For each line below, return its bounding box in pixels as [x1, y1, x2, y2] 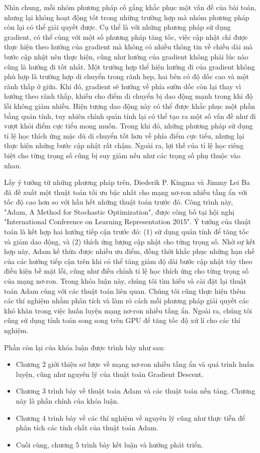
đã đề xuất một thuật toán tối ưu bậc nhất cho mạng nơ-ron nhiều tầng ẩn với [4, 186, 247, 197]
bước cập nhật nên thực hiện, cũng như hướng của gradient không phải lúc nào [4, 51, 248, 61]
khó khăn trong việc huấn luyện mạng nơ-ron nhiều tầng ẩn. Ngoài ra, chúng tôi [4, 305, 252, 315]
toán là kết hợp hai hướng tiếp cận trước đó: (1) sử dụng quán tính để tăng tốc [4, 226, 249, 237]
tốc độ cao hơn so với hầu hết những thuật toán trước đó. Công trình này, [4, 197, 233, 207]
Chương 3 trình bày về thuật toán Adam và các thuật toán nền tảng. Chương [16, 385, 255, 396]
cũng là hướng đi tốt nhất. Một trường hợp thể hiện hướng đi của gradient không [4, 61, 255, 72]
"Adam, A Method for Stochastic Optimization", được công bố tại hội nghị [4, 206, 234, 217]
